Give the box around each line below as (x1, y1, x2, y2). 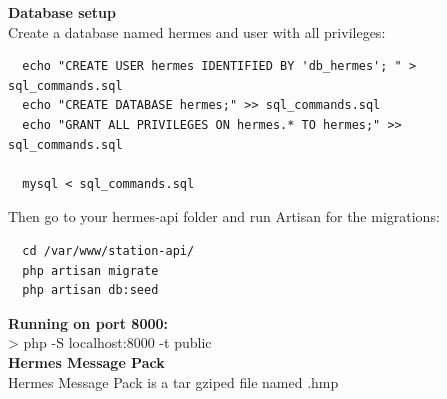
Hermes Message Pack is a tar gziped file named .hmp (8, 371, 339, 392)
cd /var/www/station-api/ (22, 243, 195, 258)
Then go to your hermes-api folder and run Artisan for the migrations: (8, 206, 440, 227)
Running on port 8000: (8, 312, 169, 333)
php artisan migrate (22, 263, 159, 278)
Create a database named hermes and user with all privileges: (8, 21, 386, 42)
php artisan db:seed (22, 283, 159, 298)
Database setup (8, 2, 117, 22)
